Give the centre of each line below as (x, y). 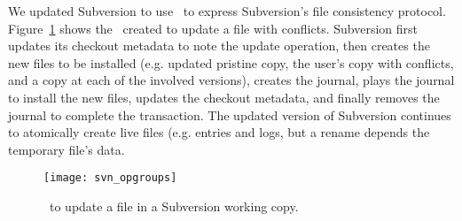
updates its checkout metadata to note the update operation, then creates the (219, 46)
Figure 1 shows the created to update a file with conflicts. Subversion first (213, 28)
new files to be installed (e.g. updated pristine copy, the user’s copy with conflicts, (231, 62)
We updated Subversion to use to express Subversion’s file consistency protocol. (227, 11)
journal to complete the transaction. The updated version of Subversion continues (230, 114)
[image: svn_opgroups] (110, 178)
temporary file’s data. (67, 149)
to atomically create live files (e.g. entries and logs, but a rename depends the (219, 132)
